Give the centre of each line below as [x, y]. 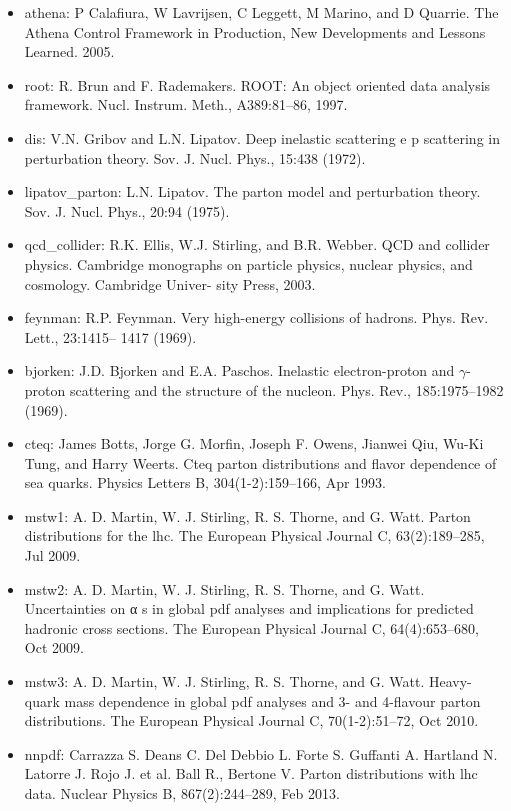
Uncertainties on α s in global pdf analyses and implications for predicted [249, 608]
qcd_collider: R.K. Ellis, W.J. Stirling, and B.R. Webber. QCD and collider [257, 244]
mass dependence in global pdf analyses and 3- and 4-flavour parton [272, 700]
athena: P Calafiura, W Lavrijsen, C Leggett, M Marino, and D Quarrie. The [261, 12]
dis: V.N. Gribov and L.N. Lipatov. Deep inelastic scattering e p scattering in [262, 137]
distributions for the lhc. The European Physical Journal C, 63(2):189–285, [254, 535]
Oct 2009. [54, 647]
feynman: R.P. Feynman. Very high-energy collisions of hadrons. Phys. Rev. [256, 317]
